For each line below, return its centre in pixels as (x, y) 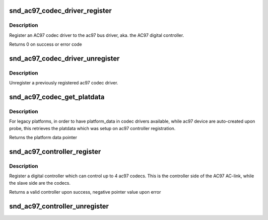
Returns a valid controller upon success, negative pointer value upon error (85, 192)
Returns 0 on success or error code (45, 44)
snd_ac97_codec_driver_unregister (65, 58)
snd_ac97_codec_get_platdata (57, 97)
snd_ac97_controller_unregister (59, 206)
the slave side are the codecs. (40, 183)
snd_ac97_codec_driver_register (60, 11)
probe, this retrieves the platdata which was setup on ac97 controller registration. (92, 128)
